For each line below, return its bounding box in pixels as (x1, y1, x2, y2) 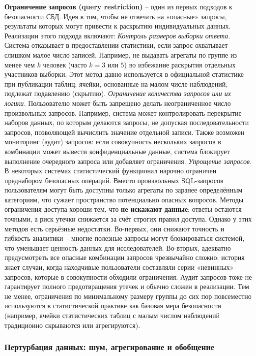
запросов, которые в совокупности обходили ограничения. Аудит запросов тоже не (4, 271, 252, 282)
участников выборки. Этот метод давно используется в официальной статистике (4, 69, 244, 79)
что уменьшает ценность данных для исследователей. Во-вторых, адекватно (4, 242, 231, 253)
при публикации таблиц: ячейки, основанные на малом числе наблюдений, (4, 78, 228, 89)
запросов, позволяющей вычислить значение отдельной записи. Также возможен (4, 127, 245, 137)
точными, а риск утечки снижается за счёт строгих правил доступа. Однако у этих (4, 214, 252, 224)
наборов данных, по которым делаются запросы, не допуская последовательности (4, 117, 249, 128)
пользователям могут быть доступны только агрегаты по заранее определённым (4, 185, 243, 195)
